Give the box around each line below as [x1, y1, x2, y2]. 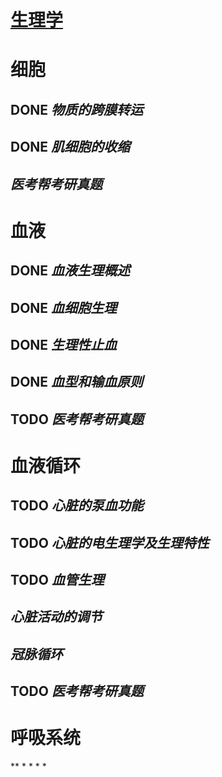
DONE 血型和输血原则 [10, 374, 144, 391]
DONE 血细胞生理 [10, 299, 118, 316]
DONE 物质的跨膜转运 [10, 101, 144, 118]
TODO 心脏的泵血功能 [10, 497, 144, 515]
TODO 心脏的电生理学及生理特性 [10, 534, 210, 551]
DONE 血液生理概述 [10, 262, 131, 280]
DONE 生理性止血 [10, 336, 118, 353]
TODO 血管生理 [10, 572, 105, 589]
